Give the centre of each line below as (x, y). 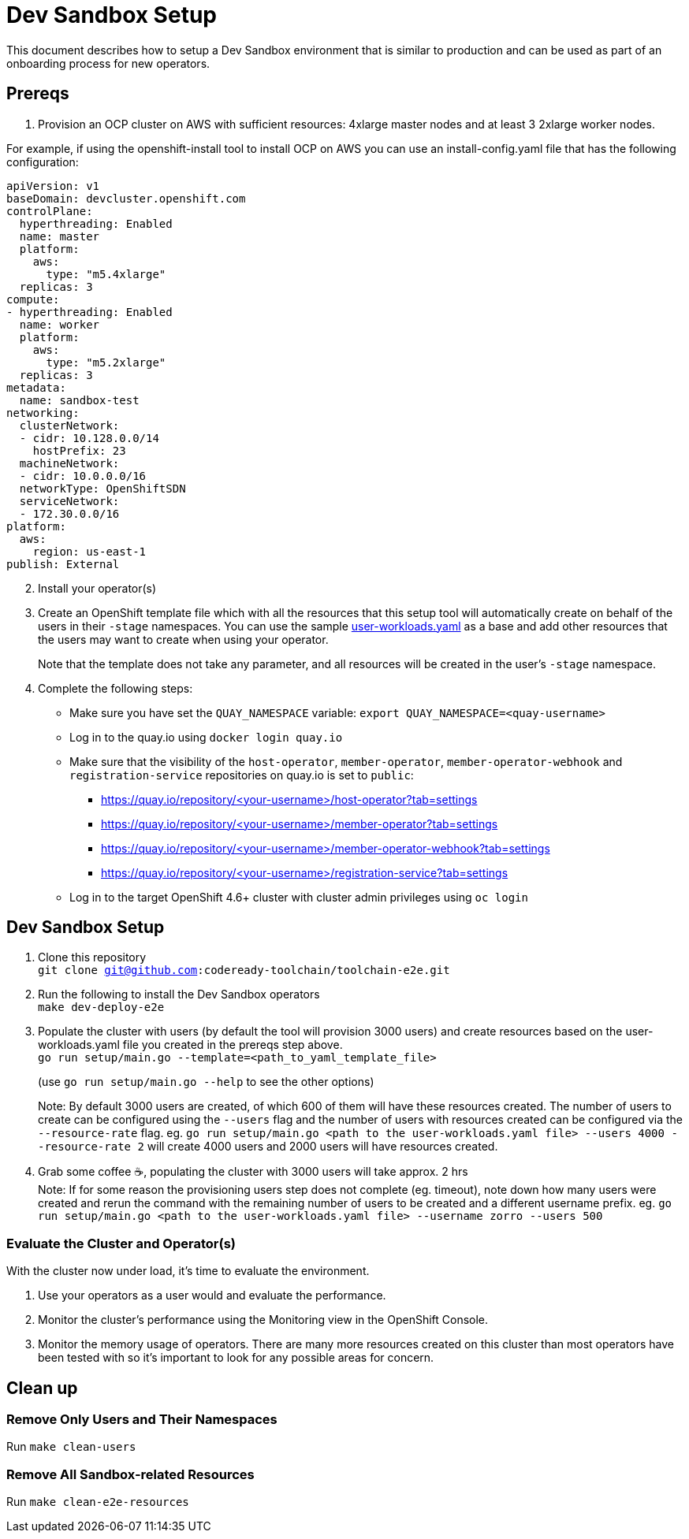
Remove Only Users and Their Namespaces (142, 1420)
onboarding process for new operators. (108, 63)
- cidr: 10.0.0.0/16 (83, 476)
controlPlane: (50, 211)
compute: (33, 299)
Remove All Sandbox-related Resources (130, 1474)
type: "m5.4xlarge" (106, 274)
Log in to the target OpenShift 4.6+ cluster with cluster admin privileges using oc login (299, 897)
